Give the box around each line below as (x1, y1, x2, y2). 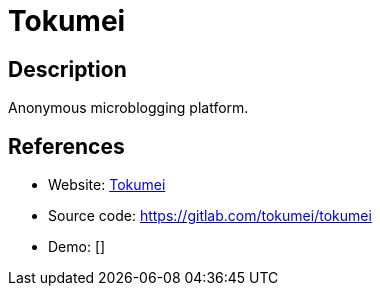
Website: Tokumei (48, 176, 166, 194)
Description (8, 56, 127, 82)
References (8, 133, 125, 159)
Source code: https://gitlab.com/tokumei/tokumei (48, 207, 372, 225)
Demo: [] (48, 238, 106, 256)
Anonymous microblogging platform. (8, 99, 249, 117)
